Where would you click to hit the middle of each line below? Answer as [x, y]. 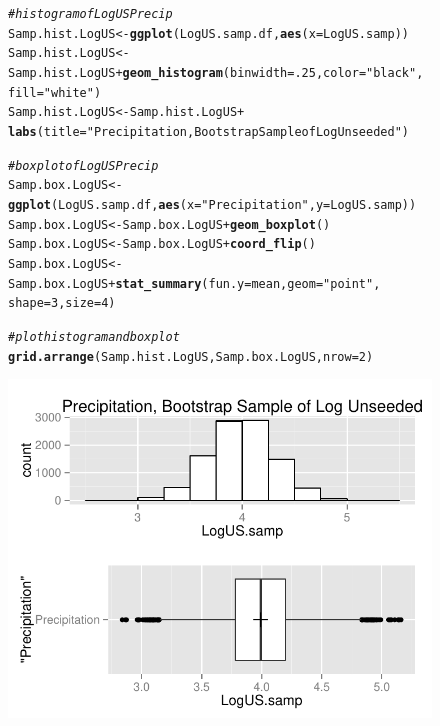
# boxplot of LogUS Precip [83, 165]
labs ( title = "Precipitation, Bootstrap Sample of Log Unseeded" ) [208, 131]
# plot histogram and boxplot [94, 336]
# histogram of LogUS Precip [90, 14]
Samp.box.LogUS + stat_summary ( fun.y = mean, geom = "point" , [194, 283]
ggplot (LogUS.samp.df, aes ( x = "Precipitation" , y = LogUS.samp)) [212, 204]
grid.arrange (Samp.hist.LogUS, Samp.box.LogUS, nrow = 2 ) [191, 356]
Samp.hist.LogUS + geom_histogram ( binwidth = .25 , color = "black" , [216, 72]
